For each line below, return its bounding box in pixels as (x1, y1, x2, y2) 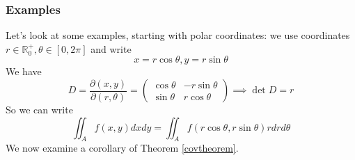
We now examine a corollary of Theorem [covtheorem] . (6, 141, 239, 155)
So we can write (6, 102, 73, 116)
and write (90, 41, 132, 56)
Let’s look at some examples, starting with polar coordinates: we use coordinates (6, 28, 350, 42)
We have (6, 64, 42, 79)
